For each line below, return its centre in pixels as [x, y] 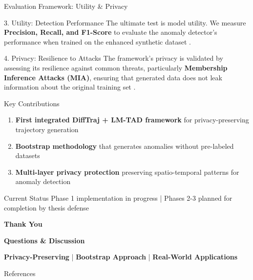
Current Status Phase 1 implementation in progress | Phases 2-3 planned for [118, 198]
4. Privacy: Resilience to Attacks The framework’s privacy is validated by [114, 58]
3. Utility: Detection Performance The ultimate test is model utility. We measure [125, 22]
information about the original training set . [70, 87]
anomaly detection [43, 181]
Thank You [23, 224]
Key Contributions [32, 103]
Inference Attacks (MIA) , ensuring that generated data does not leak [113, 77]
